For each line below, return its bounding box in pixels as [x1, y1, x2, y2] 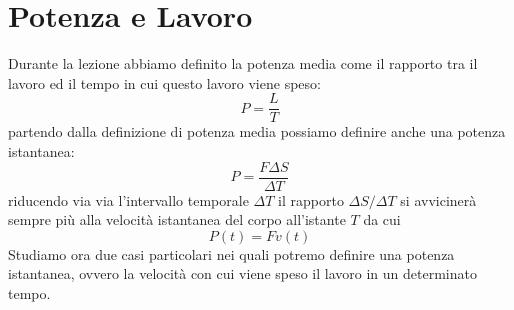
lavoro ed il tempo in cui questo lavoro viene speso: [8, 72, 321, 93]
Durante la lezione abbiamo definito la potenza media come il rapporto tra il [8, 53, 478, 74]
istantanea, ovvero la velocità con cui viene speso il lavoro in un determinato [8, 263, 477, 284]
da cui [363, 209, 401, 230]
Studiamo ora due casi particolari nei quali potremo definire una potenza [8, 243, 455, 264]
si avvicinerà [400, 189, 477, 210]
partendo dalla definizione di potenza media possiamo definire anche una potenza [8, 121, 506, 142]
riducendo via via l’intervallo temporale [8, 189, 249, 210]
